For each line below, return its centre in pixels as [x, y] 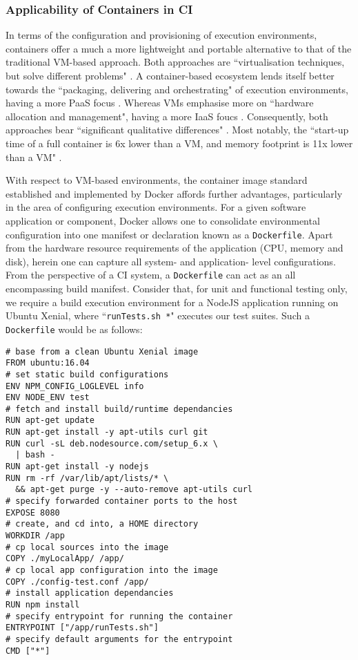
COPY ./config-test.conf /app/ [77, 582]
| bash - [35, 455]
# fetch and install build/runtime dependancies [119, 409]
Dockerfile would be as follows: [74, 329]
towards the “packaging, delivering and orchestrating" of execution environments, [177, 89]
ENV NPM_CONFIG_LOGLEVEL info [75, 386]
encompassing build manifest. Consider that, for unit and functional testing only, [177, 289]
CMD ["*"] [28, 651]
